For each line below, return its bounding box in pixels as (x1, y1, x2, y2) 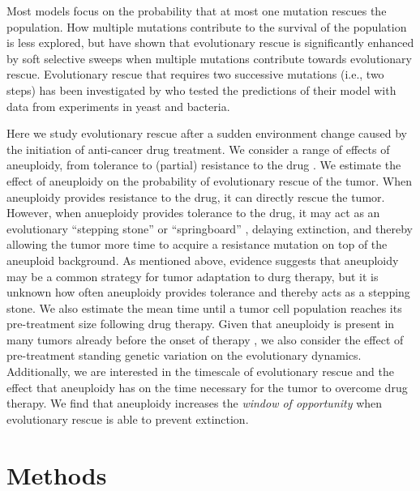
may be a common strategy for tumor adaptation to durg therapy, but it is (6, 267, 379, 284)
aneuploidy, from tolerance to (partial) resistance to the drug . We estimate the (6, 156, 401, 173)
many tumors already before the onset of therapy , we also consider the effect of (6, 331, 404, 348)
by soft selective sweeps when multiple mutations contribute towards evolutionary (6, 49, 412, 66)
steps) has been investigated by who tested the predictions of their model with (6, 81, 396, 98)
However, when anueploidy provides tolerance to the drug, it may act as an (6, 204, 380, 221)
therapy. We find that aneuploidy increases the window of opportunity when (6, 395, 383, 412)
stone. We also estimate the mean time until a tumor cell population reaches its (6, 299, 402, 316)
